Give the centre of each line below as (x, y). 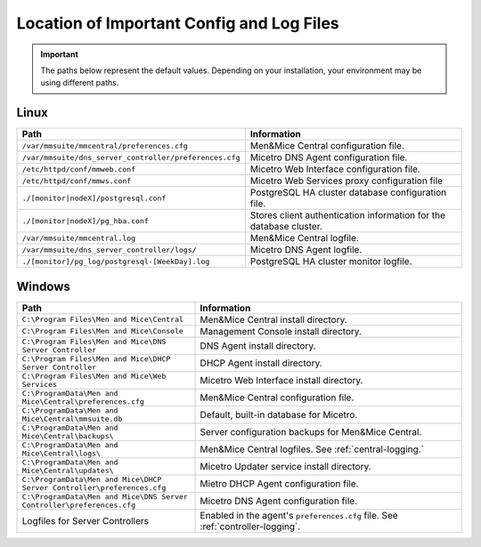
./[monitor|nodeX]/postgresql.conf (94, 198)
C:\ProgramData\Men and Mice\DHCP (92, 479)
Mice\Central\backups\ (68, 436)
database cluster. (286, 227)
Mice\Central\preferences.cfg (83, 402)
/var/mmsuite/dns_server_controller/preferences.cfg (131, 157)
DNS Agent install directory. (258, 345)
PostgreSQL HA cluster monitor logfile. (331, 261)
